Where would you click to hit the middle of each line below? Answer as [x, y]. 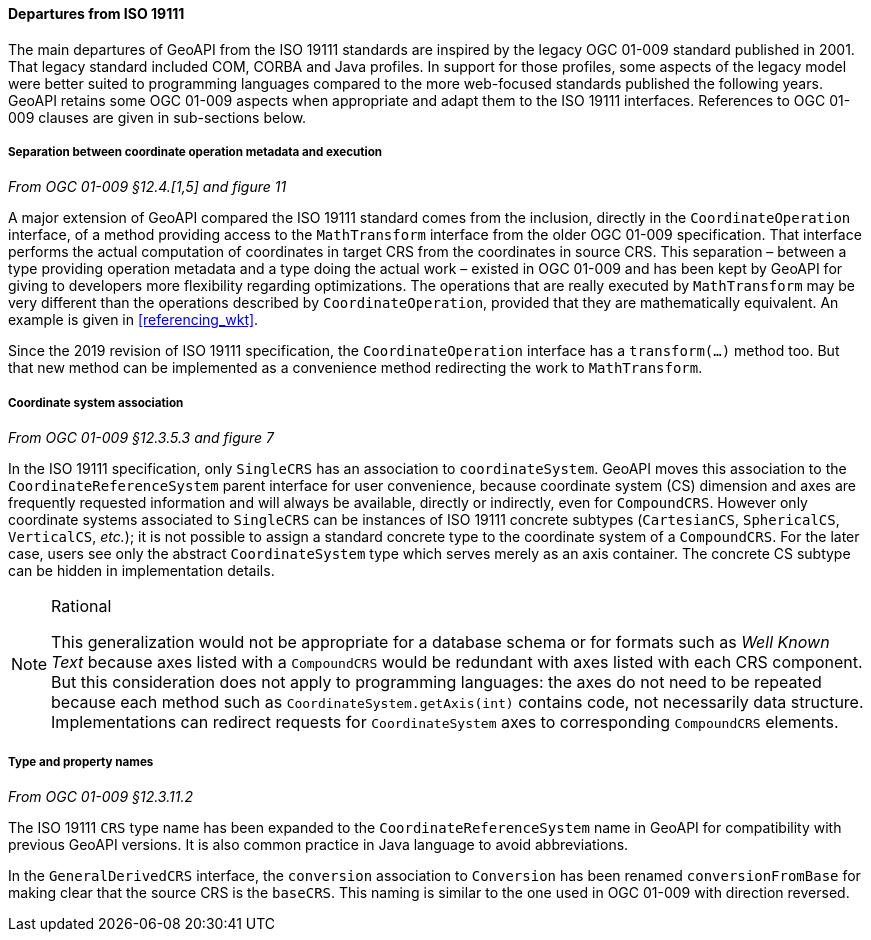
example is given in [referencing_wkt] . [133, 320]
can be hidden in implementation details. [141, 571]
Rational [81, 606]
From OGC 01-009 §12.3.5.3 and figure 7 [141, 438]
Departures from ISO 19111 [96, 13]
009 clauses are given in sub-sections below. [157, 117]
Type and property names [81, 761]
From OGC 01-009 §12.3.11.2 [100, 796]
